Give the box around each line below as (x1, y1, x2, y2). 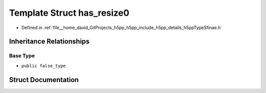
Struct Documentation (9, 75, 79, 84)
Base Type (9, 52, 35, 59)
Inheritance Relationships (9, 37, 90, 46)
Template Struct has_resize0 (9, 7, 130, 18)
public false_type (21, 63, 66, 68)
